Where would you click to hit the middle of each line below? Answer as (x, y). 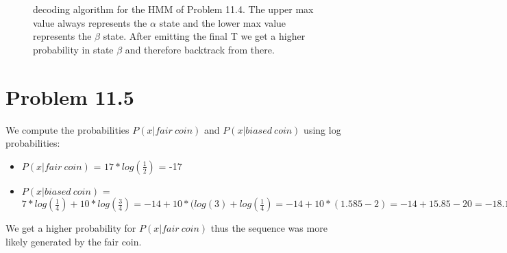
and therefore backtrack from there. (200, 49)
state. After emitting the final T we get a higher (204, 36)
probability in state (73, 49)
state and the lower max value (223, 22)
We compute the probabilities (67, 129)
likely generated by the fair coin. (74, 241)
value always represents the (90, 22)
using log (322, 129)
